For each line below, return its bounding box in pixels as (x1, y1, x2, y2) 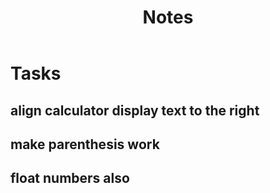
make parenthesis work (10, 136, 160, 153)
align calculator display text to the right (10, 102, 260, 119)
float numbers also (10, 170, 130, 187)
